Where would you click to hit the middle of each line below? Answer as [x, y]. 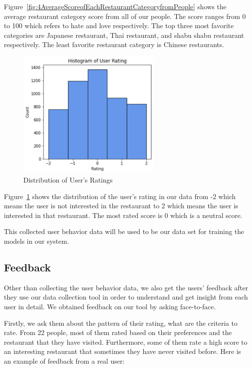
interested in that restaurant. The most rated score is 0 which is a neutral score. [123, 215]
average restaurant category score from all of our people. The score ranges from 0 [125, 16]
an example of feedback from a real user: [64, 361]
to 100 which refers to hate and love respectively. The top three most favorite [119, 25]
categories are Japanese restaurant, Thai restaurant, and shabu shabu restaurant [124, 35]
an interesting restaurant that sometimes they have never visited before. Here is [123, 351]
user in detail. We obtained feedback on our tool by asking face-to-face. [110, 306]
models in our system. [37, 241]
